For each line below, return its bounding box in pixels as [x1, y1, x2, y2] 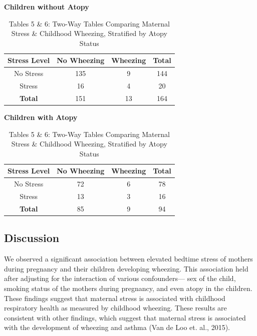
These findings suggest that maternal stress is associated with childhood [4, 292, 225, 303]
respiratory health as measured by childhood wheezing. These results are [4, 302, 227, 313]
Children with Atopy [4, 112, 78, 122]
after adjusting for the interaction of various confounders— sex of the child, [4, 273, 236, 283]
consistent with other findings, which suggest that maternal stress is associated [4, 312, 246, 322]
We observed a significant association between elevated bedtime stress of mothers [4, 253, 253, 264]
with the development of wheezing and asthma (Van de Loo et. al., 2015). [4, 322, 230, 332]
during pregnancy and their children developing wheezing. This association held [4, 263, 248, 273]
